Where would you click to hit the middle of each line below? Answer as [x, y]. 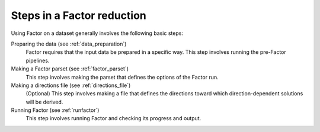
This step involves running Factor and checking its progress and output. [113, 118]
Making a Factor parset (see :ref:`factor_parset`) [70, 69]
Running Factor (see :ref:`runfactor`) [55, 110]
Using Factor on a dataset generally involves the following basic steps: [97, 33]
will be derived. [44, 102]
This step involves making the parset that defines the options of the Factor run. [122, 77]
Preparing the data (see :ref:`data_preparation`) [69, 44]
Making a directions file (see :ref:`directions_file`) [71, 85]
